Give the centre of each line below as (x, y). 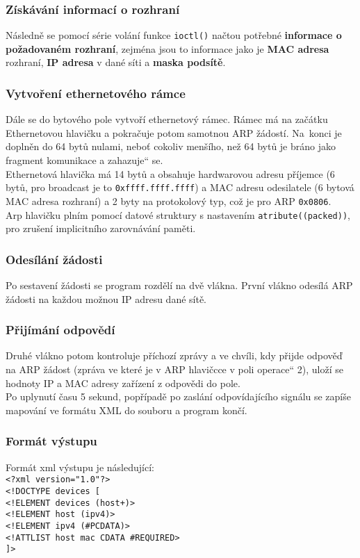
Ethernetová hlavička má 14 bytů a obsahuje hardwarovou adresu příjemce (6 (170, 173)
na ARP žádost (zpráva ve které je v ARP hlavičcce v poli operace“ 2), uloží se (174, 369)
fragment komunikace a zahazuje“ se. (84, 160)
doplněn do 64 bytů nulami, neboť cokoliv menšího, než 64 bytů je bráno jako (171, 146)
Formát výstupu (51, 441)
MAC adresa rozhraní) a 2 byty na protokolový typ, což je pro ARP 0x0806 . (169, 200)
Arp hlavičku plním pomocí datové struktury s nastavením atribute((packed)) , (178, 214)
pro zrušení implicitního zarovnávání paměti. (101, 228)
